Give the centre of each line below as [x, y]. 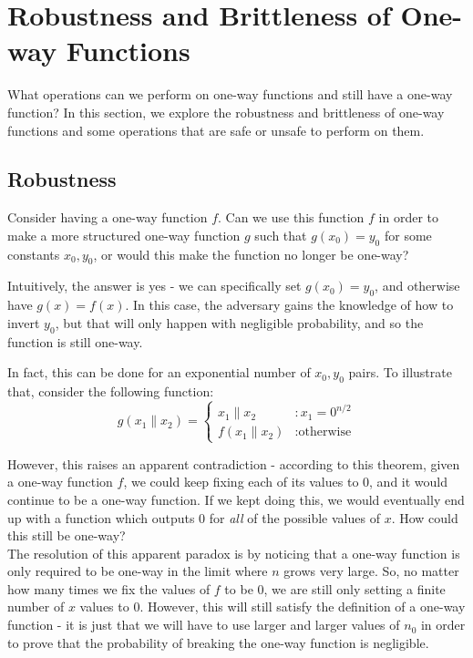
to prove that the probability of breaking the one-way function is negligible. [218, 642]
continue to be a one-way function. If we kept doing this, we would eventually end [236, 499]
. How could [425, 517]
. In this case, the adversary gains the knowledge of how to [289, 305]
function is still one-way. [75, 341]
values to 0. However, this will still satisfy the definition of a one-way [272, 607]
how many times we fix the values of [109, 588]
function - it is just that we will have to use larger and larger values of [204, 625]
